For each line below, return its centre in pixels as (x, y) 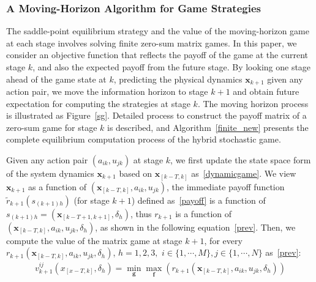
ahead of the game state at (56, 79)
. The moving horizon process (253, 103)
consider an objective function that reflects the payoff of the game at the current (157, 55)
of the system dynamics (50, 173)
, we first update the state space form (241, 160)
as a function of (57, 186)
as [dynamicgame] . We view (244, 173)
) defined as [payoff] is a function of (198, 200)
